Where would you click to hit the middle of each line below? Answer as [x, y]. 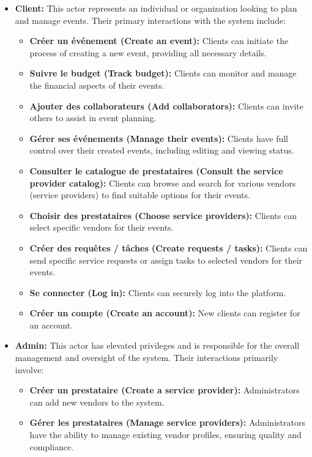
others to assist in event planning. [93, 118]
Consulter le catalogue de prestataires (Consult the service [156, 170]
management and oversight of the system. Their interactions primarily [147, 358]
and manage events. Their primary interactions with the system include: [150, 20]
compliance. [52, 446]
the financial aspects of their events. [97, 85]
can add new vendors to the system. [97, 402]
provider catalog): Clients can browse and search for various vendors [163, 183]
